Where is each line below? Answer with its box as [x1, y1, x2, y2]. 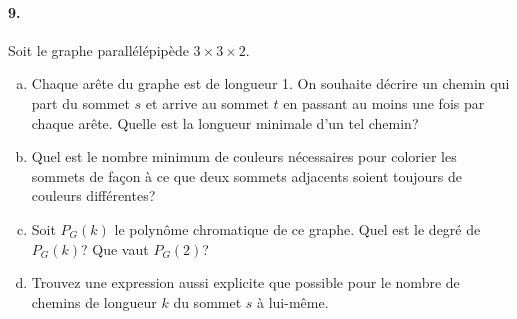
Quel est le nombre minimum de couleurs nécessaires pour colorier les [31, 146, 457, 167]
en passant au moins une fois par [283, 92, 485, 113]
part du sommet [31, 92, 130, 113]
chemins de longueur [31, 291, 157, 312]
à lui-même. [257, 291, 329, 312]
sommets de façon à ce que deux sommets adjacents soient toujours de [31, 165, 463, 186]
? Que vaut [81, 238, 149, 259]
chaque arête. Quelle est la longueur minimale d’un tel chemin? [31, 112, 419, 133]
